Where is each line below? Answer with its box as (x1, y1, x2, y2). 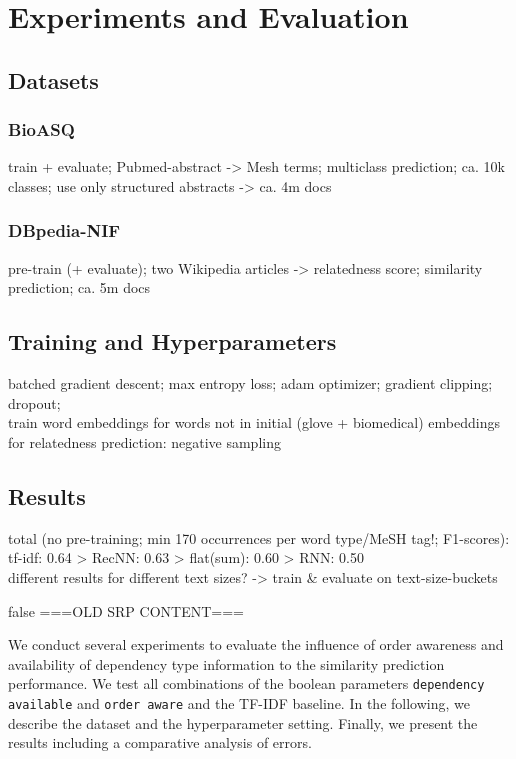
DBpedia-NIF (8, 218, 121, 243)
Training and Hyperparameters (8, 326, 337, 357)
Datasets (8, 64, 99, 95)
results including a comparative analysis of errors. (8, 732, 312, 753)
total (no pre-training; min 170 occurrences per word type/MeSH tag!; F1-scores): (8, 527, 510, 548)
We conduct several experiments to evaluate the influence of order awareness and (8, 634, 504, 655)
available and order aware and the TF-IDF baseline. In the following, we (8, 692, 470, 713)
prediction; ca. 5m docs (8, 277, 151, 298)
